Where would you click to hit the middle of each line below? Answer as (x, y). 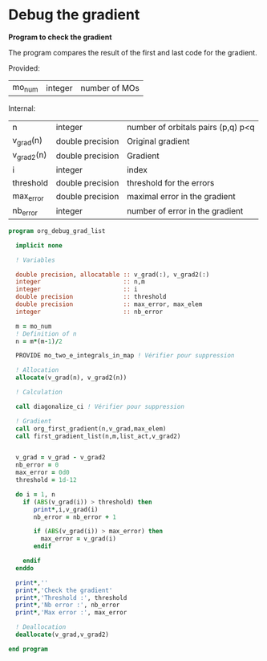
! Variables (36, 260)
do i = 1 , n (36, 494)
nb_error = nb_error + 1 (75, 517)
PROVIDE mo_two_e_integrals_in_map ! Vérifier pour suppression (125, 356)
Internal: (22, 108)
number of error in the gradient (185, 211)
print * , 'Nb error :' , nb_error (68, 605)
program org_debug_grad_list (57, 231)
